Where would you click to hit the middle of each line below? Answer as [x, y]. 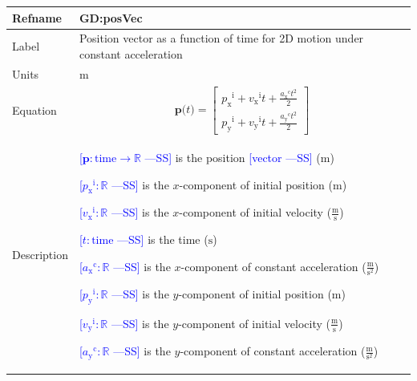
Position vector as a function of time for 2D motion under [221, 38]
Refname [37, 17]
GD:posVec [111, 17]
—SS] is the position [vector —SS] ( [233, 158]
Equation [34, 109]
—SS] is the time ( [163, 239]
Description [40, 255]
